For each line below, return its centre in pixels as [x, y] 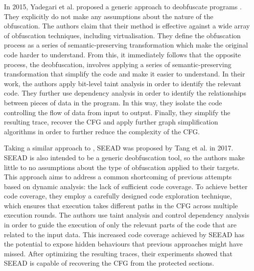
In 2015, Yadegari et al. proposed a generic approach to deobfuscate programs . [123, 6]
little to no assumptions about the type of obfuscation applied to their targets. [122, 167]
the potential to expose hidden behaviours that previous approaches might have [123, 244]
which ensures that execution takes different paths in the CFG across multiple [121, 205]
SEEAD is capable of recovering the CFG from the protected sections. [109, 263]
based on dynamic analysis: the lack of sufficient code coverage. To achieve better [126, 186]
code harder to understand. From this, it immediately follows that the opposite [123, 54]
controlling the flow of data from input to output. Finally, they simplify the [117, 112]
